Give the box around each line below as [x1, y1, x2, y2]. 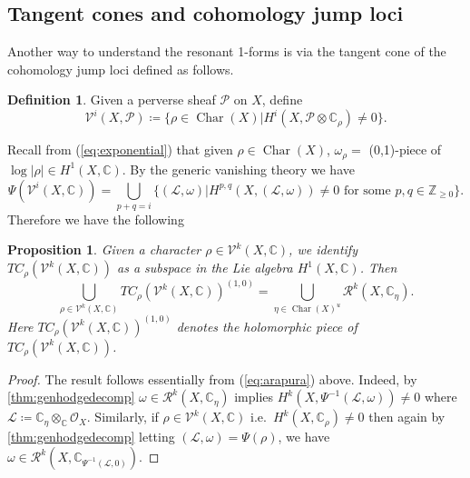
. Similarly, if [86, 407, 159, 426]
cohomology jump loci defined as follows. [7, 59, 234, 78]
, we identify [289, 240, 357, 259]
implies [234, 387, 274, 406]
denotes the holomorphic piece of [176, 316, 357, 335]
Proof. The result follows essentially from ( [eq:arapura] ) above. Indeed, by [7, 369, 417, 388]
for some [343, 184, 391, 197]
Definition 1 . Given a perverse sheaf [7, 90, 216, 109]
